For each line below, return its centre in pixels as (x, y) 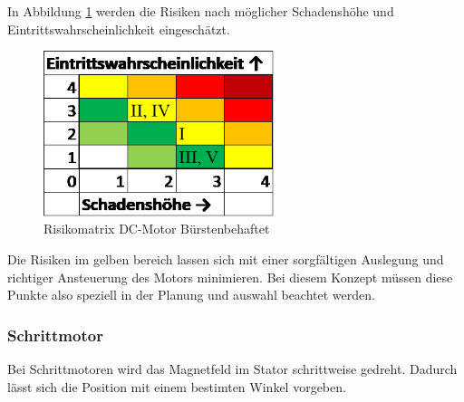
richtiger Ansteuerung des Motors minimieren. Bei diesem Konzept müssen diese (230, 277)
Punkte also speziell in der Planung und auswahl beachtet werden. (191, 295)
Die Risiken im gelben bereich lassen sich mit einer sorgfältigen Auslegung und (226, 259)
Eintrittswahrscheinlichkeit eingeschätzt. (119, 29)
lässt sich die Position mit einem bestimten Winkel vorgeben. (177, 386)
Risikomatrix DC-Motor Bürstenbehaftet (157, 229)
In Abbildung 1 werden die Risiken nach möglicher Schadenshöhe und (201, 11)
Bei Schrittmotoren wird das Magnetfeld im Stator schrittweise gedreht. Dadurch (232, 369)
